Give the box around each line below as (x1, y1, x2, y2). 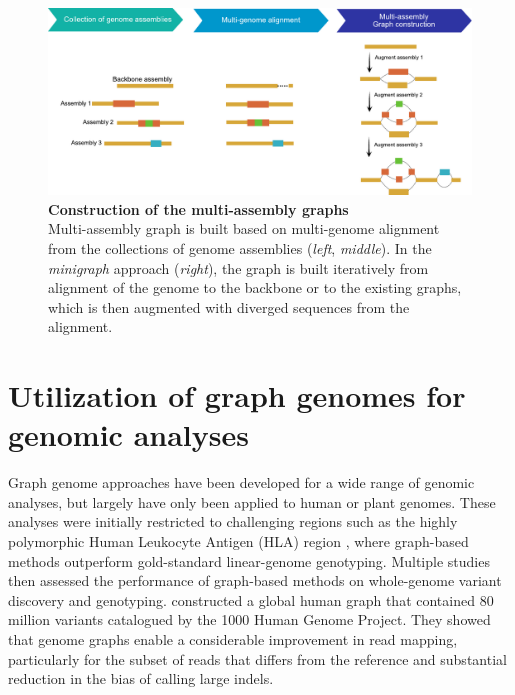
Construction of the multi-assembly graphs (48, 198, 349, 219)
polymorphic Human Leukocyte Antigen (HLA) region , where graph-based (8, 531, 469, 551)
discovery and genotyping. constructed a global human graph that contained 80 (8, 589, 494, 610)
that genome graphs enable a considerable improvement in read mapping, (8, 628, 458, 649)
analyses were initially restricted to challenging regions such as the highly (8, 511, 458, 532)
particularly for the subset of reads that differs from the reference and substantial (8, 648, 507, 669)
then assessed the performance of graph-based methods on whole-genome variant (8, 570, 502, 591)
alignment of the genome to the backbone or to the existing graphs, (48, 277, 462, 298)
